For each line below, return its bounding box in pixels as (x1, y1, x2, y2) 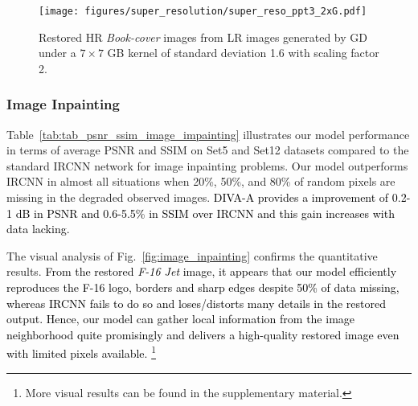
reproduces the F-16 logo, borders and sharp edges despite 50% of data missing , (6, 279, 400, 295)
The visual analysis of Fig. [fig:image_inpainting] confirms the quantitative (6, 247, 378, 264)
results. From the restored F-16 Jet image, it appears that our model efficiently (6, 263, 397, 280)
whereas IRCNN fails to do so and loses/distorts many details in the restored (6, 294, 386, 311)
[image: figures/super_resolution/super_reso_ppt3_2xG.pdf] (39, 6, 367, 17)
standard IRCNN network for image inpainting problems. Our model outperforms (6, 157, 408, 174)
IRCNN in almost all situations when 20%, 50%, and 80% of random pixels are (6, 173, 395, 190)
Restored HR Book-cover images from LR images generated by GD (39, 28, 368, 45)
